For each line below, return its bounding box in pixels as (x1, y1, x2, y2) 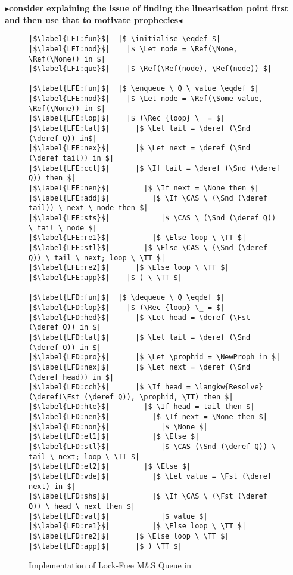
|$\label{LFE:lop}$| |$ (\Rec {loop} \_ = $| (29, 114, 225, 123)
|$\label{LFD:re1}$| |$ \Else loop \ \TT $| (29, 522, 247, 531)
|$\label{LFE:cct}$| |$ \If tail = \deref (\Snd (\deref (29, 164, 280, 173)
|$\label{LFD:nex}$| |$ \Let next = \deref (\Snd (29, 362, 251, 371)
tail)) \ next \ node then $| (29, 204, 148, 213)
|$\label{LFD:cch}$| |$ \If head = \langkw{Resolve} (29, 383, 263, 392)
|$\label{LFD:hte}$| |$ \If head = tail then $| (29, 402, 255, 411)
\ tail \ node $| (29, 223, 97, 232)
